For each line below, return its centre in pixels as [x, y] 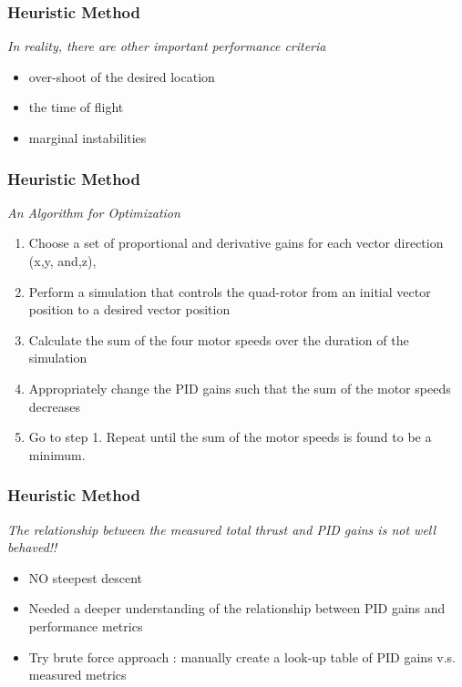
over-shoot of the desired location [122, 76]
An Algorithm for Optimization [94, 212]
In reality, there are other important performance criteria [167, 46]
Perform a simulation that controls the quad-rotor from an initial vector [230, 291]
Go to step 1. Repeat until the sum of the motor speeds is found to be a [230, 437]
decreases [54, 406]
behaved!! [32, 547]
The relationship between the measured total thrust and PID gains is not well [222, 529]
